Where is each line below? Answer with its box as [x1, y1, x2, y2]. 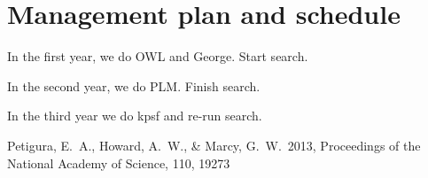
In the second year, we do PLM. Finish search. [7, 76, 261, 95]
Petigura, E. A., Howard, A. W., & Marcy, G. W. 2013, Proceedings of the [7, 135, 421, 154]
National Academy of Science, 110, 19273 [7, 153, 230, 172]
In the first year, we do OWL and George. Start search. [7, 47, 308, 66]
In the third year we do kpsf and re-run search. [7, 106, 262, 125]
